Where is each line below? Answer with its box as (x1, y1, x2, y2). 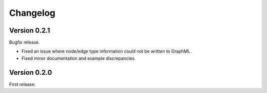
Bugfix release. (9, 40, 40, 46)
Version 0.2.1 (9, 26, 50, 35)
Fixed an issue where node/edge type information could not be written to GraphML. (21, 48, 192, 54)
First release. (9, 81, 36, 87)
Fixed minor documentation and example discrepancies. (21, 55, 136, 61)
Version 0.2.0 (9, 68, 52, 77)
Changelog (9, 7, 55, 18)
